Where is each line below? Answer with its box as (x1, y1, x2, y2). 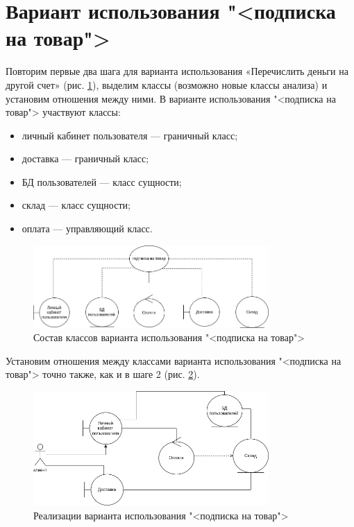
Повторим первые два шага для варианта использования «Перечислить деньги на (6, 64, 348, 78)
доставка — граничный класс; (22, 151, 149, 166)
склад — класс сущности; (22, 198, 130, 212)
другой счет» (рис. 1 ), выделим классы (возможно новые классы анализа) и (6, 77, 328, 92)
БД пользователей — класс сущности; (22, 174, 182, 189)
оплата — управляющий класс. (22, 221, 153, 236)
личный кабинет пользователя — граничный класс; (22, 128, 238, 142)
